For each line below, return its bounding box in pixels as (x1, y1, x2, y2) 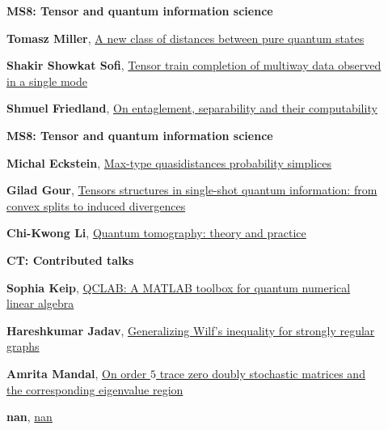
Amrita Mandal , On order (6, 364, 147, 381)
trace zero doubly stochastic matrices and (159, 364, 365, 381)
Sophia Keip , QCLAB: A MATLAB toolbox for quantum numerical (6, 279, 351, 296)
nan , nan (6, 408, 53, 425)
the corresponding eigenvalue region (6, 381, 183, 398)
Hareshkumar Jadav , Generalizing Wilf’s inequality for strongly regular (6, 321, 375, 338)
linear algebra (6, 295, 74, 312)
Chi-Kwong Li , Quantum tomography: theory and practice (6, 224, 306, 241)
